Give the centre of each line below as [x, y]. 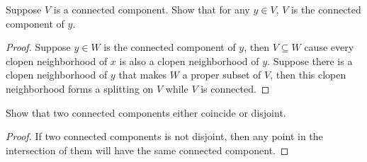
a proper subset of [222, 75]
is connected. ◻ [235, 88]
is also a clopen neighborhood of [189, 60]
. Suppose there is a [310, 60]
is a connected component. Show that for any [152, 9]
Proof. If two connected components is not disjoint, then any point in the [164, 136]
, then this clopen [308, 75]
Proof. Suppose [38, 47]
